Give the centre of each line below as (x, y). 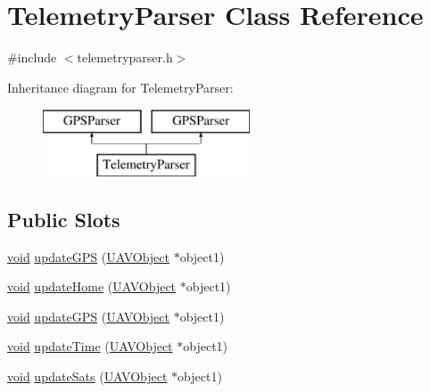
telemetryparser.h (125, 57)
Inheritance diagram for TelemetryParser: (120, 87)
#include (32, 57)
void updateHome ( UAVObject (92, 286)
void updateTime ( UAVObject (90, 346)
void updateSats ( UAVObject (87, 376)
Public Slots (64, 219)
